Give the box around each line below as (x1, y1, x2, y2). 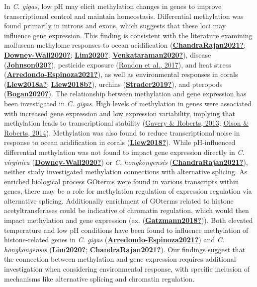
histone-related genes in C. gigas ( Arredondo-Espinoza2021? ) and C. (4, 234, 225, 245)
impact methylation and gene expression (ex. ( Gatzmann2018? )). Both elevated (4, 215, 253, 225)
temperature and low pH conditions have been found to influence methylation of (4, 224, 249, 235)
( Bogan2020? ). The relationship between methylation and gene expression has (4, 88, 247, 99)
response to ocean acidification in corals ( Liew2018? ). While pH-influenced (4, 137, 236, 147)
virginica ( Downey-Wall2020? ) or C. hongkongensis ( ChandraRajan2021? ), (4, 156, 248, 167)
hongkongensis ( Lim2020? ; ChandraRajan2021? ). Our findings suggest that (4, 244, 246, 254)
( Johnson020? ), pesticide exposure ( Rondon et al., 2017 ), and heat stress (4, 59, 231, 70)
